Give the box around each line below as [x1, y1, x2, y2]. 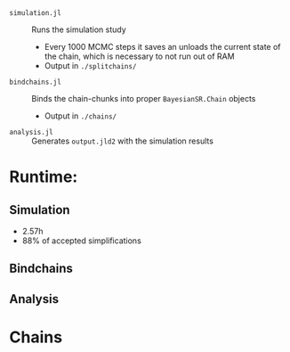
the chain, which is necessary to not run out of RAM [44, 51, 235, 61]
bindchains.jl [9, 78, 62, 86]
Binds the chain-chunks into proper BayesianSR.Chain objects [31, 94, 256, 103]
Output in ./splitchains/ [44, 61, 137, 70]
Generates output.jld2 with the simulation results [31, 135, 213, 146]
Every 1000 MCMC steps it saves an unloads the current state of [44, 42, 282, 52]
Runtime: [9, 167, 78, 187]
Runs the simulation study [31, 24, 126, 35]
